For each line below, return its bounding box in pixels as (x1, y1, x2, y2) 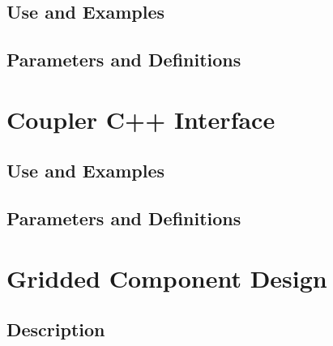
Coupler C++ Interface (6, 102, 275, 135)
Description (6, 317, 105, 342)
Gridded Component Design (6, 261, 327, 294)
